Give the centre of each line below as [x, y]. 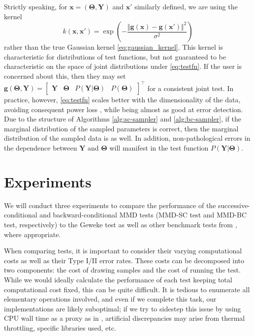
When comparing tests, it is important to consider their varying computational [123, 251]
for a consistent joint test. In [190, 88]
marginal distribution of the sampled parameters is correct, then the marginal [121, 128]
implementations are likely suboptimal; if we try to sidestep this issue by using [123, 308]
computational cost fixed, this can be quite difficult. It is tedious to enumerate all [127, 289]
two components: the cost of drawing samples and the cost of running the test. [122, 270]
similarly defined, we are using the [186, 6]
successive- [234, 205]
